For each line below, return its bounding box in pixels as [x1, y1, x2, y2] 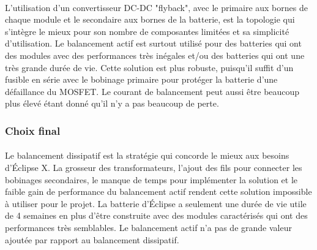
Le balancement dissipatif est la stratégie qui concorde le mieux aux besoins [5, 149, 289, 162]
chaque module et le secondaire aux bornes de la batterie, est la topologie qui [5, 13, 295, 26]
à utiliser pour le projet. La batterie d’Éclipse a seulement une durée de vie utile [5, 197, 307, 210]
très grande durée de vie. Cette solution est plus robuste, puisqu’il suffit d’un [5, 61, 294, 74]
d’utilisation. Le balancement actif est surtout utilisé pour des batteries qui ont [5, 37, 302, 50]
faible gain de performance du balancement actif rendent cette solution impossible [5, 185, 312, 198]
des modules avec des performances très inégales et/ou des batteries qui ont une [5, 48, 305, 61]
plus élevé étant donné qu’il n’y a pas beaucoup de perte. [5, 97, 219, 110]
